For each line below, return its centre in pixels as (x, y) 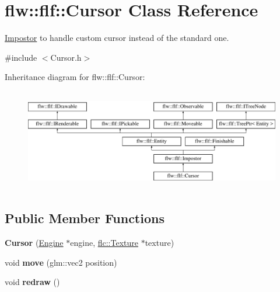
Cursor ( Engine (34, 243)
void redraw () (32, 282)
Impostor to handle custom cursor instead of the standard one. (117, 38)
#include (21, 57)
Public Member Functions (85, 218)
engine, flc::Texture (104, 243)
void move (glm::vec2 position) (61, 262)
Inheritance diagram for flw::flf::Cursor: (75, 77)
